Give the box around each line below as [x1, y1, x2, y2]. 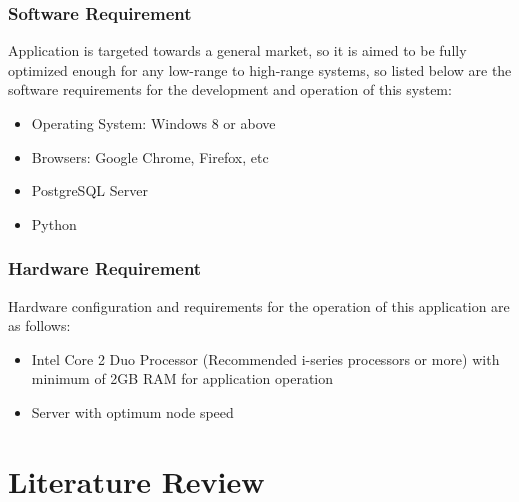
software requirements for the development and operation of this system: [8, 79, 452, 100]
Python [31, 213, 77, 234]
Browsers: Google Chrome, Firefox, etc [31, 146, 269, 167]
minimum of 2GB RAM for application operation [31, 368, 334, 389]
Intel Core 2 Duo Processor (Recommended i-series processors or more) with [31, 348, 500, 369]
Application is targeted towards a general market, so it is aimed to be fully [8, 40, 467, 61]
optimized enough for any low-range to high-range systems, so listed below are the [8, 59, 512, 80]
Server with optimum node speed [31, 401, 234, 422]
